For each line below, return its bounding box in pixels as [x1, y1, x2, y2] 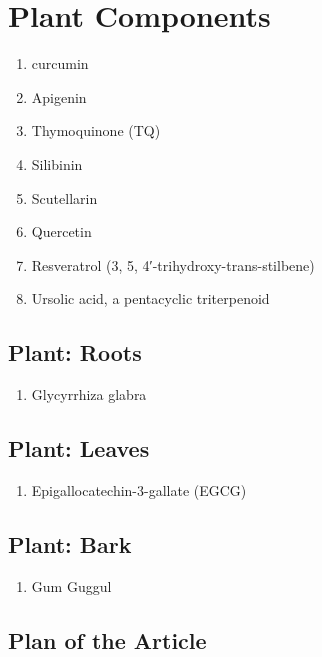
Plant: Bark [8, 528, 132, 559]
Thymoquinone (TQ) [31, 120, 161, 141]
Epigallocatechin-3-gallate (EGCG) [31, 479, 247, 500]
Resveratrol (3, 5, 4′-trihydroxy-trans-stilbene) [31, 254, 315, 275]
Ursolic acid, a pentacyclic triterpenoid [31, 288, 270, 309]
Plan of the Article [8, 624, 207, 655]
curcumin [31, 53, 89, 74]
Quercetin [31, 221, 92, 242]
